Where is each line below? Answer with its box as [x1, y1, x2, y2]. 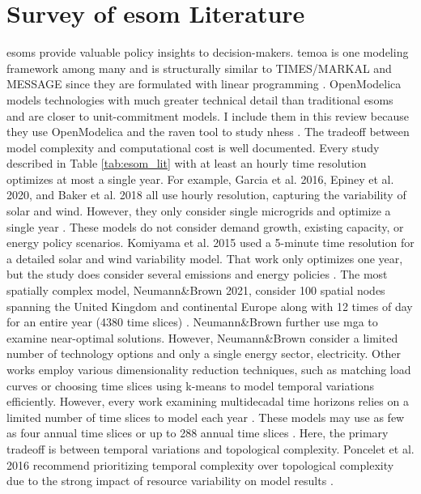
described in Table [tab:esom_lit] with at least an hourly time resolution [6, 155, 367, 172]
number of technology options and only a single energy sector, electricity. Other [6, 345, 401, 362]
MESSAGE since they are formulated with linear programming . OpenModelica [6, 75, 402, 92]
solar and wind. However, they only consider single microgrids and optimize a [6, 202, 391, 219]
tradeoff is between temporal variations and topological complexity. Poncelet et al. [6, 440, 415, 457]
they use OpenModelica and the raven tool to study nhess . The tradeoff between [6, 123, 410, 140]
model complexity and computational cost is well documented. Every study [6, 138, 380, 155]
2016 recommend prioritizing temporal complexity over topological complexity [6, 456, 394, 473]
